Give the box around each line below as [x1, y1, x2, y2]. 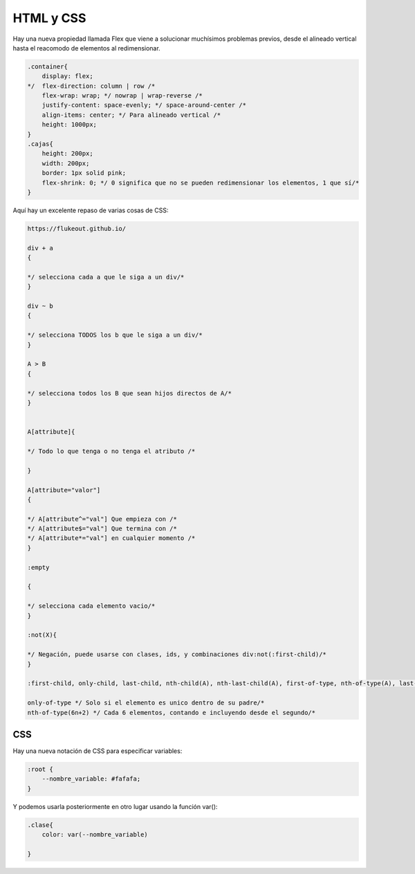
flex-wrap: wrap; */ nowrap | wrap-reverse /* [41, 92, 203, 100]
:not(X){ [27, 631, 57, 639]
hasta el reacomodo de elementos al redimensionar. [12, 44, 160, 52]
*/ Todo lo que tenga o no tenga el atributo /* [27, 447, 196, 455]
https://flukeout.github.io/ [27, 225, 127, 232]
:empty [27, 564, 50, 571]
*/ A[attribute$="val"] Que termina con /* [27, 525, 178, 532]
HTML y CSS [12, 10, 86, 26]
